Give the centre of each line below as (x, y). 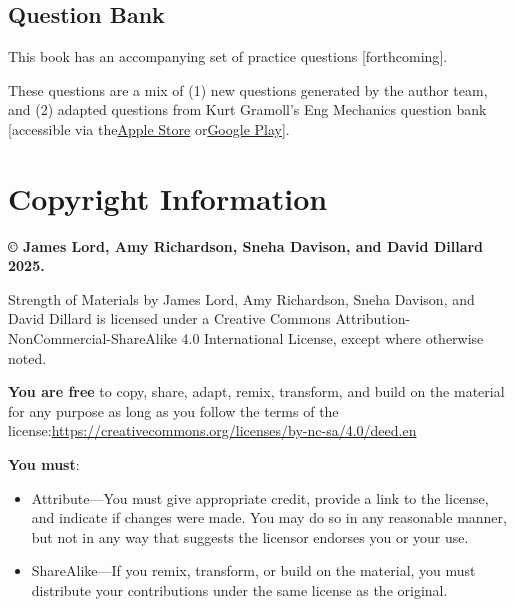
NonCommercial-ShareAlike (92, 338)
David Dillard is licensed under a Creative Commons (169, 318)
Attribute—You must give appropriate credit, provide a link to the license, (260, 497)
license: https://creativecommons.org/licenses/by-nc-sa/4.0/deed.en (212, 430)
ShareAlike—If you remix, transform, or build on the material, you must (253, 570)
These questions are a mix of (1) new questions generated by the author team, (248, 89)
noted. (27, 357)
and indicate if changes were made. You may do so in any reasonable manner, (269, 517)
